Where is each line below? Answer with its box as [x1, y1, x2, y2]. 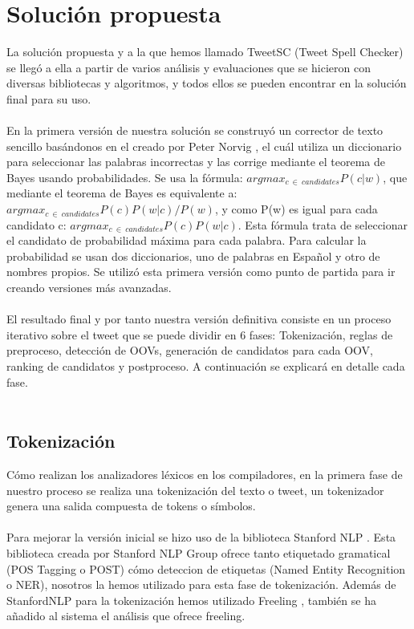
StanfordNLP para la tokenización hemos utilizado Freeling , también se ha [6, 591, 376, 608]
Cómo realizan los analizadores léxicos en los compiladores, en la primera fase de [6, 465, 403, 482]
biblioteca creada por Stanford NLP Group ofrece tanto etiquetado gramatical [6, 544, 391, 561]
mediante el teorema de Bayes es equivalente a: [6, 185, 237, 201]
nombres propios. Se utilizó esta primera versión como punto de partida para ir [6, 263, 396, 280]
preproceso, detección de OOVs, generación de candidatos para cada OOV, [6, 342, 373, 359]
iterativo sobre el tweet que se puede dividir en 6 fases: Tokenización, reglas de [6, 326, 393, 343]
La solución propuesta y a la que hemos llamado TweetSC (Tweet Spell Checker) [6, 43, 404, 60]
